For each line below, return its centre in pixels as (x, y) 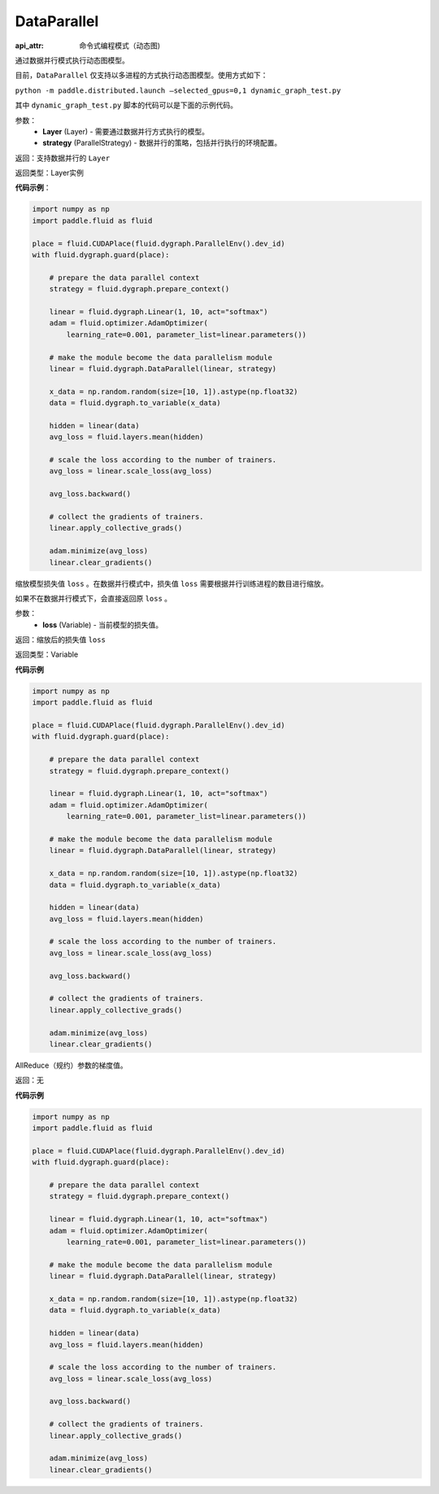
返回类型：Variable (47, 654)
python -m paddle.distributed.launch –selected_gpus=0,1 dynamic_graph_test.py (178, 90)
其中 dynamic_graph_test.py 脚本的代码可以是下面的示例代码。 (126, 105)
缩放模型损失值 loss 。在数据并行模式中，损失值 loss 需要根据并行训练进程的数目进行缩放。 (172, 583)
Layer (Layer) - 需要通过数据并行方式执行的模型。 (126, 131)
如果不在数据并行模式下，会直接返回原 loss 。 (93, 598)
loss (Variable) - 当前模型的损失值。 (102, 625)
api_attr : (30, 46)
